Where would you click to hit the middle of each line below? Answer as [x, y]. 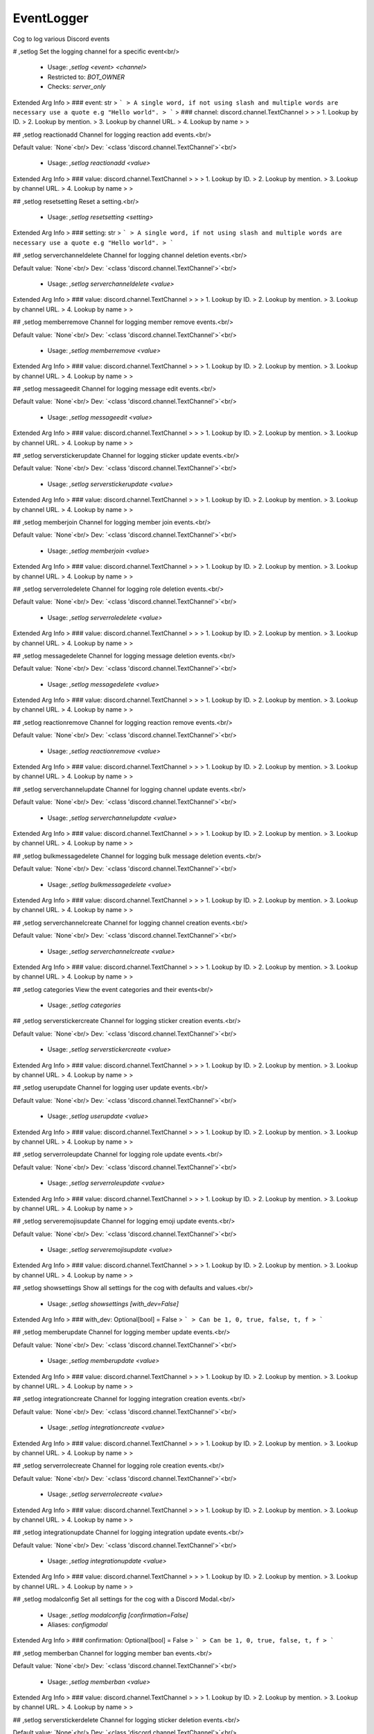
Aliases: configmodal [78, 1625]
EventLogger [51, 18]
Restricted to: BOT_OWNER [86, 77]
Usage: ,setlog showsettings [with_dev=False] [113, 1303]
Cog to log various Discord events [61, 39]
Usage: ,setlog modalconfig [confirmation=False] [118, 1615]
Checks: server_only [77, 87]
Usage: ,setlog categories [84, 1005]
